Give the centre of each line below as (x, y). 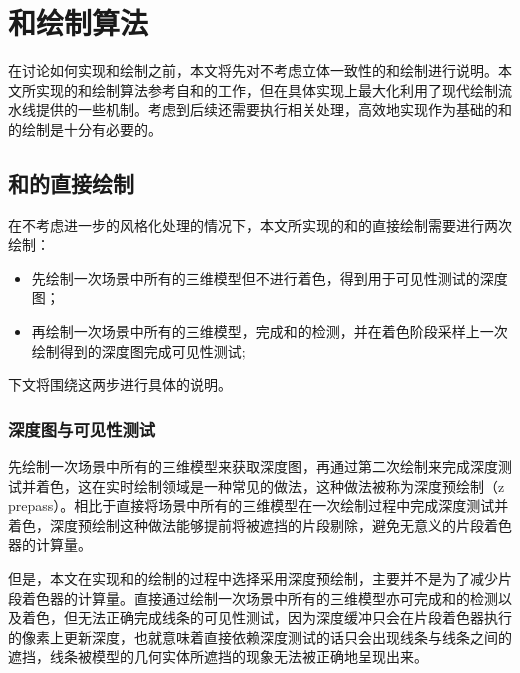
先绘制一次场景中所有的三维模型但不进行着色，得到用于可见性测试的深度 (269, 277)
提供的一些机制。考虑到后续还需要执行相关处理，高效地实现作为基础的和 (273, 109)
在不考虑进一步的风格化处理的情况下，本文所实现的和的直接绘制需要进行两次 (260, 224)
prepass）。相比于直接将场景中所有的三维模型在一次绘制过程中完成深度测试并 (258, 505)
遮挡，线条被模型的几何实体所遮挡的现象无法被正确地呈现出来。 (218, 656)
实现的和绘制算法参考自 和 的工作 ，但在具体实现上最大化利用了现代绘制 (266, 89)
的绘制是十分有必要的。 (85, 128)
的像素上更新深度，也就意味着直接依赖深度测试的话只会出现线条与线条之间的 (260, 636)
